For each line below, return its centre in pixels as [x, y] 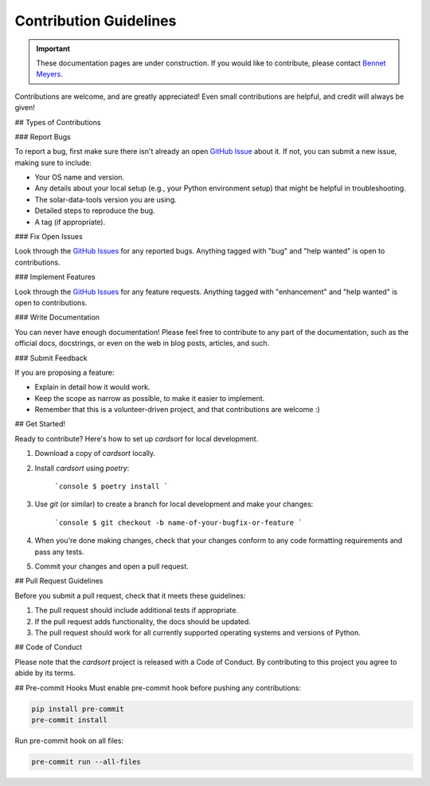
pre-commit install [69, 720]
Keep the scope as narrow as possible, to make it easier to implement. [150, 398]
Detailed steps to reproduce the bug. [95, 210]
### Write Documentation [57, 317]
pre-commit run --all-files [86, 762]
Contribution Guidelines [96, 21]
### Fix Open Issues [49, 237]
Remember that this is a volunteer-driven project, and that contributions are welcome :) [177, 410]
